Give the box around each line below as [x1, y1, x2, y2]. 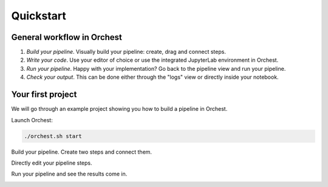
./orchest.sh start [24, 133, 82, 139]
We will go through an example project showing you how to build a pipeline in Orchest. [11, 105, 228, 113]
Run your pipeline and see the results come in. [11, 170, 128, 178]
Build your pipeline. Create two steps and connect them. [11, 148, 152, 156]
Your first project [11, 90, 77, 100]
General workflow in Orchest [11, 32, 123, 42]
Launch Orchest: [11, 116, 53, 123]
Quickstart [11, 9, 67, 22]
